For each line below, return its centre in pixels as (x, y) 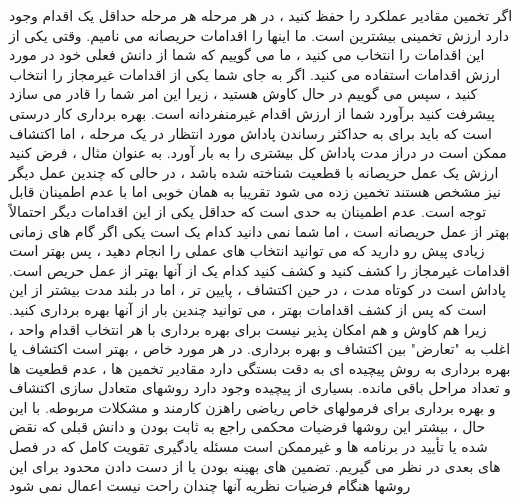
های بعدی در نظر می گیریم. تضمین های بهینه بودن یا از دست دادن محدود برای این (255, 465)
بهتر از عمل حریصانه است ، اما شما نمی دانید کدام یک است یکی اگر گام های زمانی (259, 230)
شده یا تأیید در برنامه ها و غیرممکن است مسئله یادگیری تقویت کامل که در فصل (248, 446)
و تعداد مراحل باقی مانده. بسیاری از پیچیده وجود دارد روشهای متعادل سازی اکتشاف (260, 387)
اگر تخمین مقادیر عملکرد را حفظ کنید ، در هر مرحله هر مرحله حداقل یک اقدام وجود (261, 15)
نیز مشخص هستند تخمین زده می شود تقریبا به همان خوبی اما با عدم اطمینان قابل (255, 191)
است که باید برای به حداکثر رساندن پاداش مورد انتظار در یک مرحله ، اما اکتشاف (250, 132)
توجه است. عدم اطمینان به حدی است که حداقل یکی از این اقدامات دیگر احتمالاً (248, 210)
